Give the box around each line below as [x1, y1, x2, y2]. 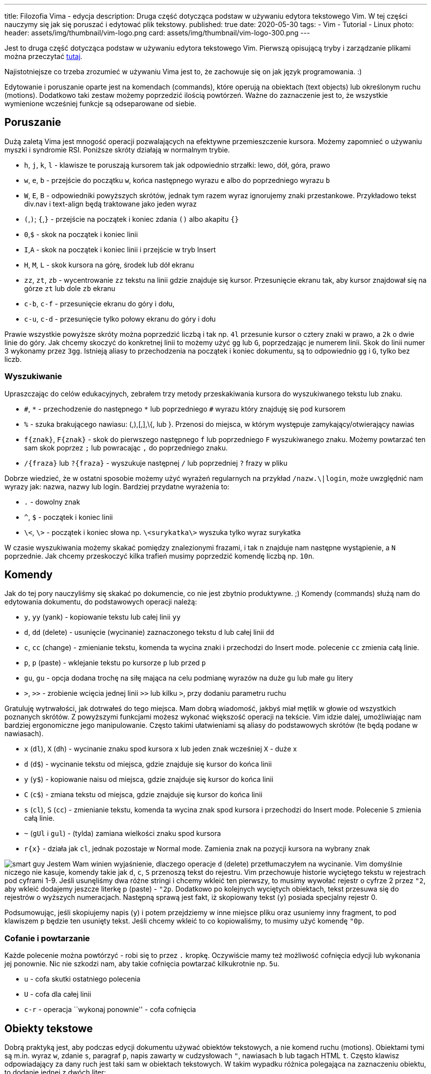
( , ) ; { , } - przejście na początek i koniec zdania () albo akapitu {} [24, 214, 239, 223]
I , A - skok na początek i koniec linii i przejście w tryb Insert [24, 245, 216, 254]
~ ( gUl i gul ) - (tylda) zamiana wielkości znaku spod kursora [24, 829, 221, 838]
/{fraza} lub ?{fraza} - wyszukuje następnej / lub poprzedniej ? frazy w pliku [24, 458, 287, 467]
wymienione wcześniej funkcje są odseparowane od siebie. [4, 99, 197, 108]
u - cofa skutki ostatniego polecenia [24, 975, 141, 984]
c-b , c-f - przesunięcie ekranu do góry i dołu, [24, 299, 175, 308]
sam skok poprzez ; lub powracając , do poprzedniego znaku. [24, 443, 228, 452]
